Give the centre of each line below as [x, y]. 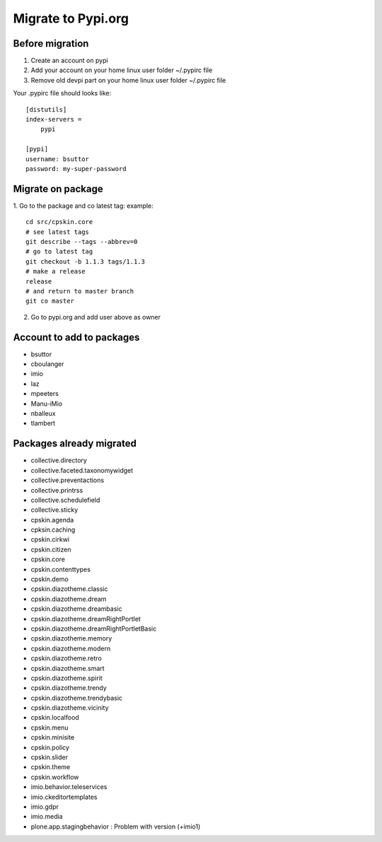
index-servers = [54, 119]
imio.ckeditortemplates [64, 797]
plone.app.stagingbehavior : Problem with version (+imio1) [116, 826]
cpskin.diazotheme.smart [68, 668]
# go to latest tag [59, 252]
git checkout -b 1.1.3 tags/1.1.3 [85, 261]
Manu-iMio [47, 404]
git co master [50, 301]
